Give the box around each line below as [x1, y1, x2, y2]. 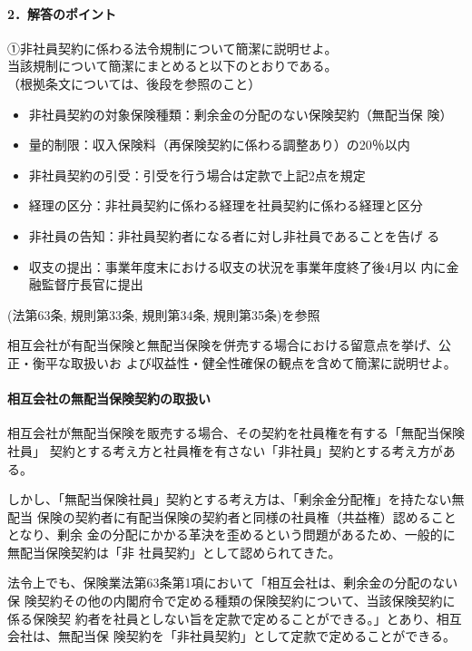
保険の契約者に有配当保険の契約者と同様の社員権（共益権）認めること [36, 507, 457, 526]
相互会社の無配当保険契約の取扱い [7, 389, 211, 408]
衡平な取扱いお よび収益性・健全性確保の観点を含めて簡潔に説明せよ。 [32, 353, 457, 372]
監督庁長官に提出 [41, 275, 143, 294]
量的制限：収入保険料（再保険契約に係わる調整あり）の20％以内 [28, 135, 410, 154]
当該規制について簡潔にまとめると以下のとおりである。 [7, 56, 338, 75]
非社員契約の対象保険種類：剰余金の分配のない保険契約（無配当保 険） [28, 104, 453, 123]
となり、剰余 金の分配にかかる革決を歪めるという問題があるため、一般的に [7, 525, 456, 544]
